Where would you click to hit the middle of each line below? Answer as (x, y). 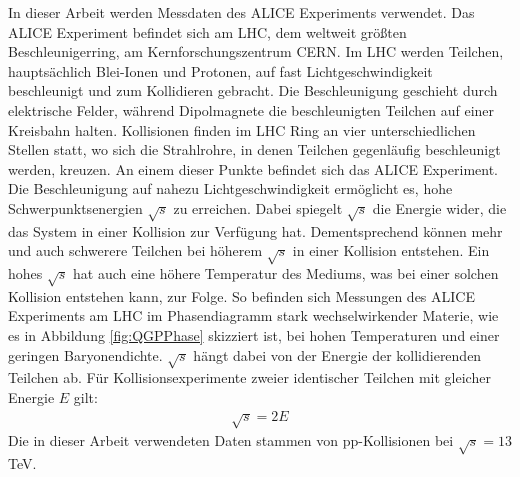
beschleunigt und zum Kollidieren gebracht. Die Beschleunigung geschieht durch (253, 90)
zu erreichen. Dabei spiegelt (258, 207)
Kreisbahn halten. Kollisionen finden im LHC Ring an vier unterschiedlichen (242, 129)
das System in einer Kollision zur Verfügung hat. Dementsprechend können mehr (255, 230)
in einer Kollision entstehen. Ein (391, 250)
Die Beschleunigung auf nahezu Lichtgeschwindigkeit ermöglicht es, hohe (230, 188)
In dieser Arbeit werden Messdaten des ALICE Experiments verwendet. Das (241, 12)
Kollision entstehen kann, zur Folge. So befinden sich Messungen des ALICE (241, 295)
